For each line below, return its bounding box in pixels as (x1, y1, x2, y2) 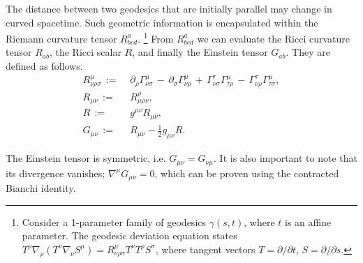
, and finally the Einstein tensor (132, 45, 268, 59)
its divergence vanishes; (6, 165, 105, 180)
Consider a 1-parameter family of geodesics (22, 214, 207, 229)
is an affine (285, 214, 332, 229)
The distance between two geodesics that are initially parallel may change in (6, 1, 332, 15)
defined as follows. (6, 59, 83, 73)
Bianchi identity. (6, 180, 76, 195)
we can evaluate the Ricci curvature (197, 31, 350, 45)
